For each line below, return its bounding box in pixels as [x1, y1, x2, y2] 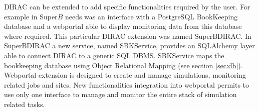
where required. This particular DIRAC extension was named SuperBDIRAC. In [4, 30, 251, 41]
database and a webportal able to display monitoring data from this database [4, 21, 242, 31]
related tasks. [4, 99, 45, 109]
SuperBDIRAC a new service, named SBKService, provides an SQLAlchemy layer [4, 40, 255, 51]
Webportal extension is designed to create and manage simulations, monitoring [4, 70, 246, 80]
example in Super [4, 11, 58, 21]
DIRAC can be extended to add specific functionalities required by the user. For [4, 1, 250, 11]
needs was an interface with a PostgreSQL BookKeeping [65, 11, 238, 21]
